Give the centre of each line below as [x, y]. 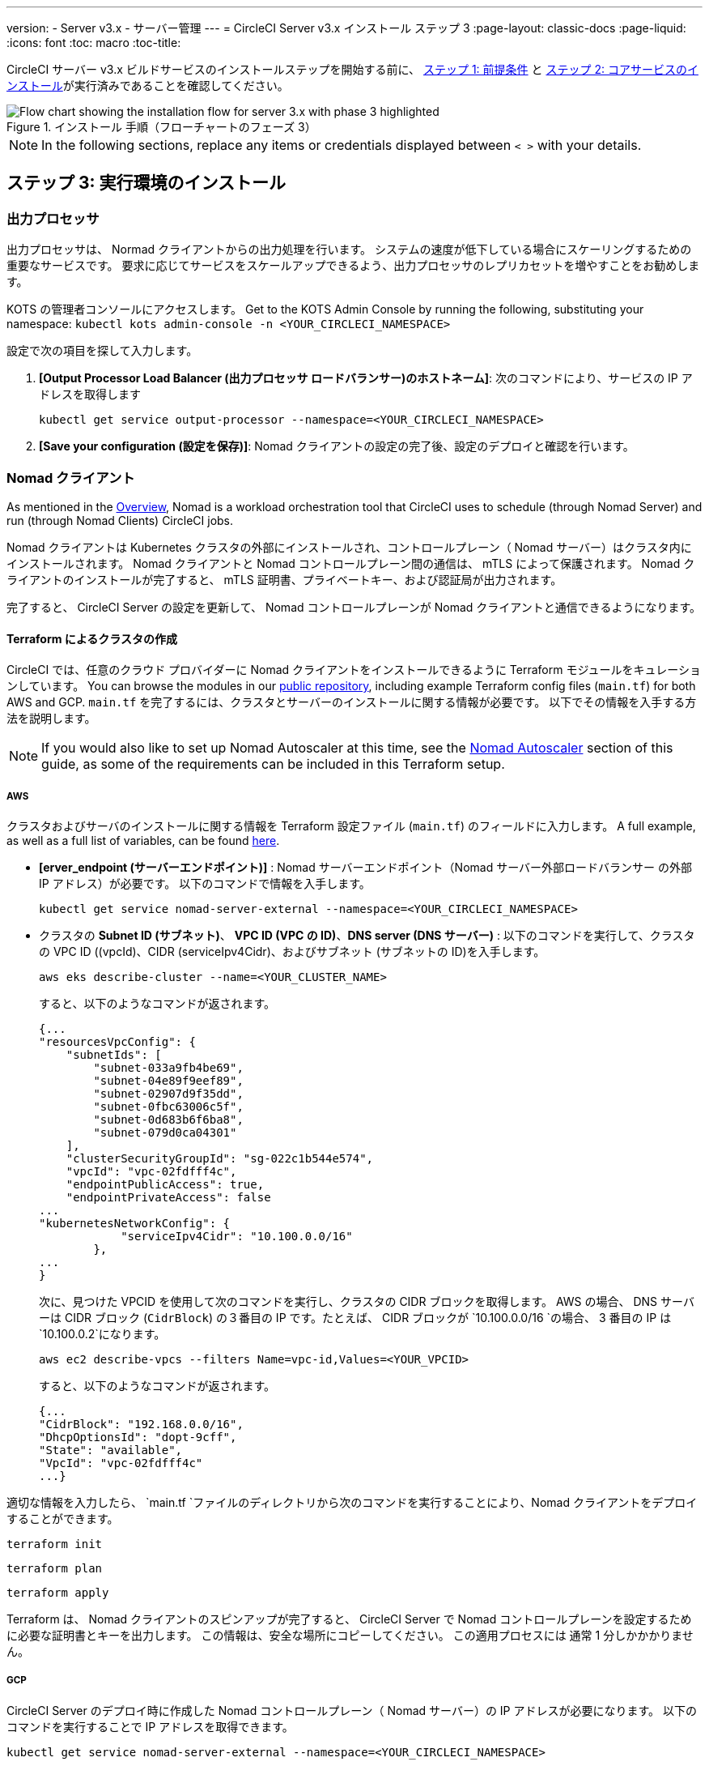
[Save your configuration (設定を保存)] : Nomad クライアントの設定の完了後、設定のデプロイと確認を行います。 [337, 446]
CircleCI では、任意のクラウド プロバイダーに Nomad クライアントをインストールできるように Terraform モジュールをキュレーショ [354, 670]
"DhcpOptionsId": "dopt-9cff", [138, 1437]
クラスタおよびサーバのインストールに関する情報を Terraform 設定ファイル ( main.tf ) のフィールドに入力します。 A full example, [351, 825]
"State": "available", [111, 1450]
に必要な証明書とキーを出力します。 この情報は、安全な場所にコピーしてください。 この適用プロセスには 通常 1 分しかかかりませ [350, 1635]
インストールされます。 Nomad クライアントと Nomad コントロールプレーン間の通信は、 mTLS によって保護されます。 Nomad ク [351, 563]
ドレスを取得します [90, 395]
